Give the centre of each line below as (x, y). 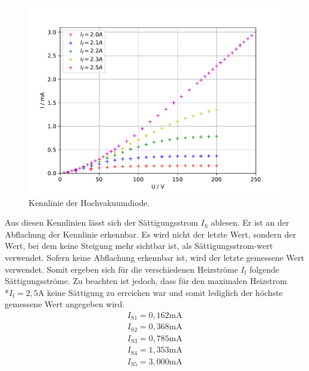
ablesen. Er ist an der (250, 222)
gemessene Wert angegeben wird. (65, 304)
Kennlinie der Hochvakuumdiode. (89, 202)
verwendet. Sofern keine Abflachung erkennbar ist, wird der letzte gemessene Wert (154, 257)
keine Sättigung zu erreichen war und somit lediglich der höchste (165, 292)
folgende (264, 269)
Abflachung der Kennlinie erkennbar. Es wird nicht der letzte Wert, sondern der (151, 234)
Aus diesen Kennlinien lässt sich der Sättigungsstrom (102, 222)
